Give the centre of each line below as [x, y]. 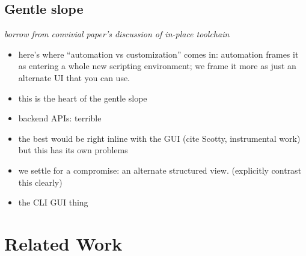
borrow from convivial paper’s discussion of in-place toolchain [117, 34]
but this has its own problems [73, 150]
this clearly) [40, 182]
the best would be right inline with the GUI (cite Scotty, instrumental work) [159, 138]
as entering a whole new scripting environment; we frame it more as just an [157, 66]
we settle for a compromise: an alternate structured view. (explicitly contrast [160, 170]
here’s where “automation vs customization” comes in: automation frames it [158, 54]
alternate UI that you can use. [74, 77]
